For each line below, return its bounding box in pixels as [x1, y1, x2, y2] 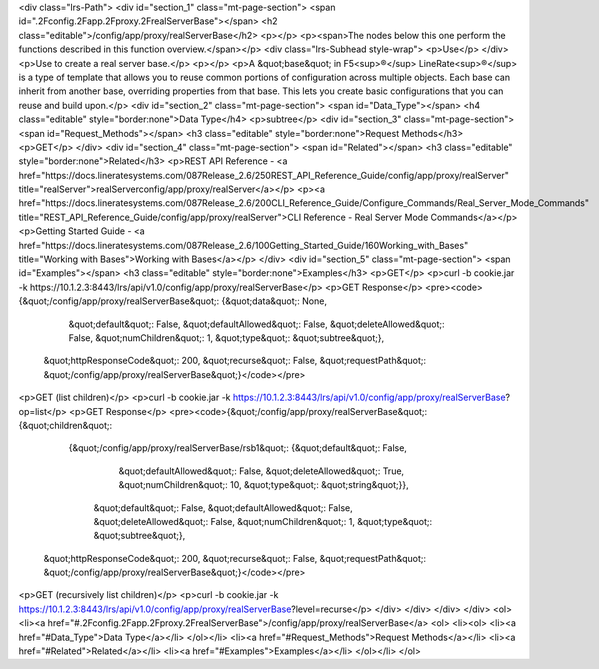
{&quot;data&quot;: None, [221, 295, 327, 307]
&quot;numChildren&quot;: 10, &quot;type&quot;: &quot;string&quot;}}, [118, 479, 409, 491]
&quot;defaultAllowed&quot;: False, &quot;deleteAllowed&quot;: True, [118, 465, 405, 477]
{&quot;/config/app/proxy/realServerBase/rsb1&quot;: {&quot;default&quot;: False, [68, 442, 407, 454]
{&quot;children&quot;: [18, 419, 113, 431]
